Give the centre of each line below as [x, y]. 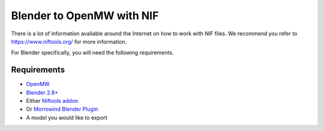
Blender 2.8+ [42, 92]
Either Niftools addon [52, 101]
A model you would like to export [67, 117]
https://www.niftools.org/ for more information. [69, 41]
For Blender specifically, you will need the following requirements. [92, 53]
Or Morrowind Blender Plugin [62, 109]
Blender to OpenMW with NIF [85, 16]
